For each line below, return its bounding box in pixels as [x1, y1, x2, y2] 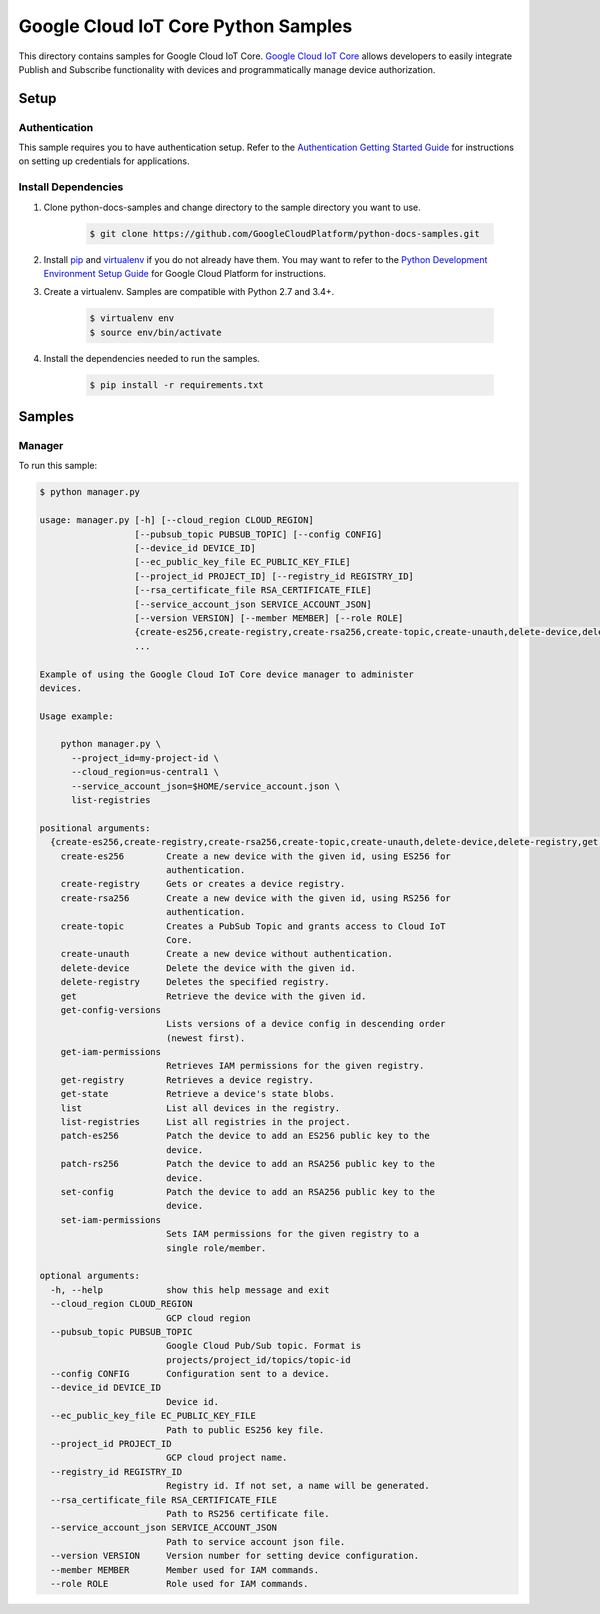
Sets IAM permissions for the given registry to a [165, 1228, 420, 1240]
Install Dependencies [18, 180, 124, 194]
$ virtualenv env [89, 313, 175, 324]
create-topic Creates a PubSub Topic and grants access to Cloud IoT [60, 920, 446, 932]
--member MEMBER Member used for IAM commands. [50, 1564, 320, 1575]
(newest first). [165, 1032, 246, 1044]
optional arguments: [39, 1270, 140, 1282]
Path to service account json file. [165, 1536, 346, 1547]
